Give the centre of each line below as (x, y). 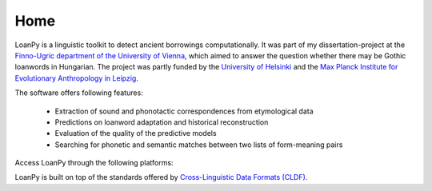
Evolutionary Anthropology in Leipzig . (77, 78)
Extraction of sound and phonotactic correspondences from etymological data (184, 111)
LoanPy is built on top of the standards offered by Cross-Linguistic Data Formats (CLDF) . (161, 177)
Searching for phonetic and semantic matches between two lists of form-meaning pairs (199, 145)
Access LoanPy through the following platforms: (94, 163)
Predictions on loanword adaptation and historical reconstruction (162, 122)
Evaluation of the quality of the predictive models (136, 133)
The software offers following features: (79, 93)
